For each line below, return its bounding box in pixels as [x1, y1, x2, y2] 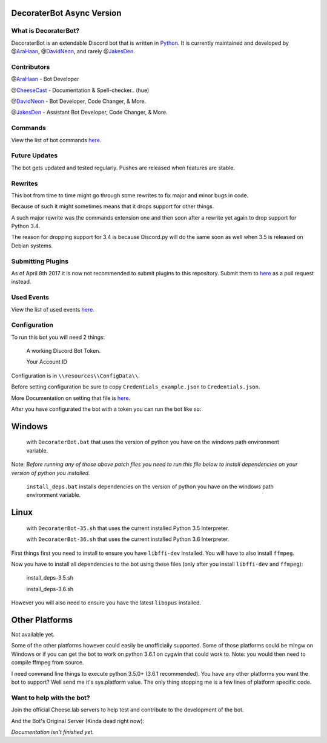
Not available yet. [11, 631, 54, 638]
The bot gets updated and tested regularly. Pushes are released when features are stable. [11, 164, 236, 171]
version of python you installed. [11, 469, 90, 476]
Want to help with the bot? [11, 693, 90, 702]
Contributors [11, 62, 50, 71]
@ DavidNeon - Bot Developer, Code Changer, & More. [11, 97, 147, 105]
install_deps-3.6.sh [26, 585, 74, 592]
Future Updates [11, 151, 58, 160]
